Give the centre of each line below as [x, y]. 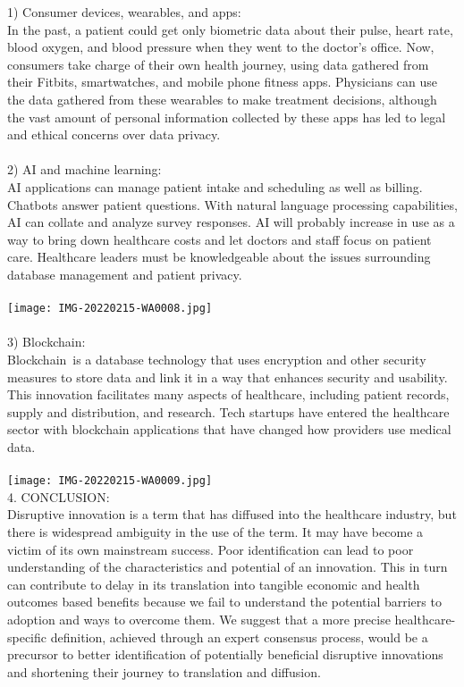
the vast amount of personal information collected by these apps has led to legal [227, 117]
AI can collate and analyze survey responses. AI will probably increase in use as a [231, 222]
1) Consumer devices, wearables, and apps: [124, 12]
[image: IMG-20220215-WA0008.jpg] [110, 309]
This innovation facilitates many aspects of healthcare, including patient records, [228, 394]
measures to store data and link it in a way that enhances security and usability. [228, 377]
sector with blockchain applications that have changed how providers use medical [229, 429]
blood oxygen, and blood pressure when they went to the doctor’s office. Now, [221, 47]
